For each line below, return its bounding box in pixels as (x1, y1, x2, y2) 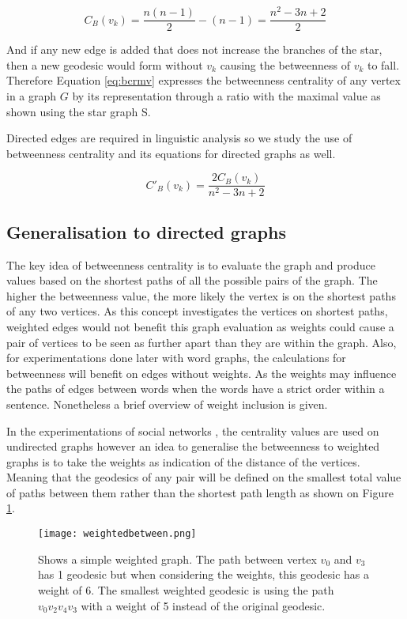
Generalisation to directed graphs (6, 219, 286, 243)
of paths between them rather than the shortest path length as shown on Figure (6, 484, 394, 500)
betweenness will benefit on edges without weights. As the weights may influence (6, 364, 397, 381)
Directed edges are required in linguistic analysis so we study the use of (6, 130, 352, 146)
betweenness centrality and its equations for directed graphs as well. (6, 145, 336, 161)
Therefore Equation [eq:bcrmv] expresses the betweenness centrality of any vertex (6, 72, 401, 89)
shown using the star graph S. (6, 103, 151, 119)
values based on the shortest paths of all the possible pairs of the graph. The (6, 272, 378, 289)
